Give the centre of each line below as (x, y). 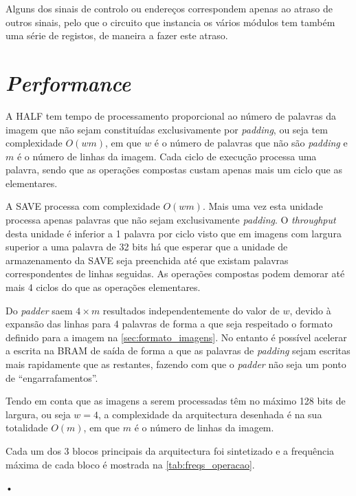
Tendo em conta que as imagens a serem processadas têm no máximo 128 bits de (176, 401)
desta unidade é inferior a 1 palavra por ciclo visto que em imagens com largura (174, 233)
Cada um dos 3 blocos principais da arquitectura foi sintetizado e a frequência (170, 450)
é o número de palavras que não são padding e (251, 143)
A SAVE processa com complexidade (83, 206)
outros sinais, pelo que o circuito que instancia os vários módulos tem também (170, 22)
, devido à (310, 310)
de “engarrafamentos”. (52, 377)
